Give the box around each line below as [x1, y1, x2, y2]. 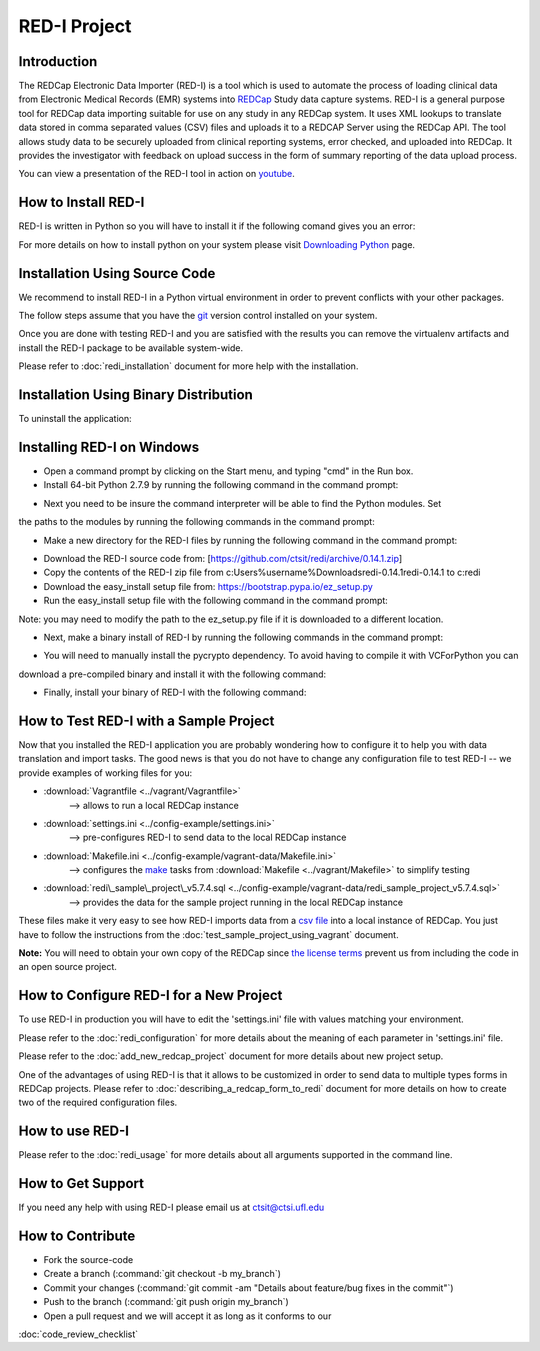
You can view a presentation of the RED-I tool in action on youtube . [18, 168, 295, 180]
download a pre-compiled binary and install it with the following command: [18, 668, 327, 680]
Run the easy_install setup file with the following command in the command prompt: [43, 595, 389, 607]
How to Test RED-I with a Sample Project [18, 712, 275, 729]
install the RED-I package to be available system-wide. [18, 341, 244, 354]
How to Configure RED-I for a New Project [18, 987, 283, 1004]
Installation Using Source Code [18, 265, 216, 282]
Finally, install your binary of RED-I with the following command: [43, 686, 307, 699]
